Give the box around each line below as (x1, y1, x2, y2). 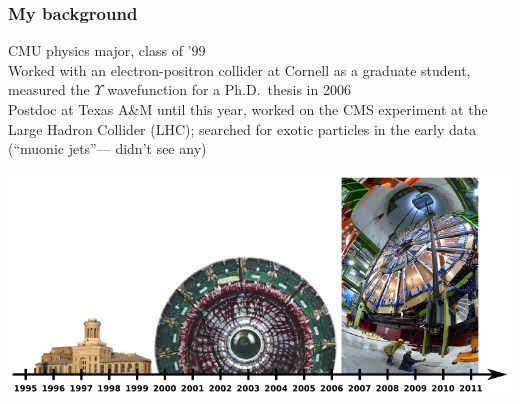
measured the (8, 79, 90, 100)
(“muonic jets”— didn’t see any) (8, 138, 207, 159)
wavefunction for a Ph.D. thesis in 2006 (107, 79, 351, 100)
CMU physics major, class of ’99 (8, 40, 206, 61)
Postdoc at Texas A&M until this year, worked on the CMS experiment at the (8, 99, 488, 119)
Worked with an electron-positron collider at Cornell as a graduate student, (8, 59, 471, 80)
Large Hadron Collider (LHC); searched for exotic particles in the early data (8, 118, 477, 139)
